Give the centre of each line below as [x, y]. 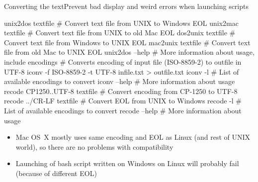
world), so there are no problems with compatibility [94, 146]
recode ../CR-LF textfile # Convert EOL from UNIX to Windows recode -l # [123, 101]
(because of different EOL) [56, 173]
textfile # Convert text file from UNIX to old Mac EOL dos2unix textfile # [120, 33]
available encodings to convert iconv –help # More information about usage [120, 81]
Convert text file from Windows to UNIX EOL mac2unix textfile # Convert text [127, 42]
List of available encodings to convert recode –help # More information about [123, 110]
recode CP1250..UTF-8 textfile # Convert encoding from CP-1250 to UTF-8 [121, 91]
